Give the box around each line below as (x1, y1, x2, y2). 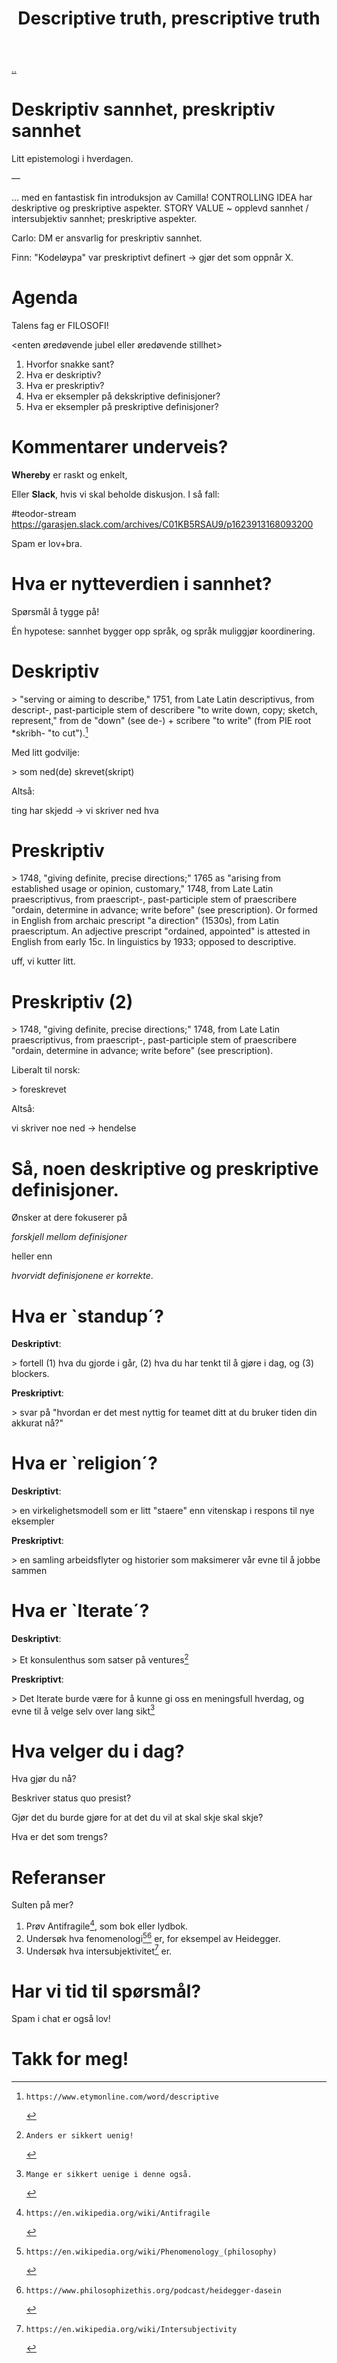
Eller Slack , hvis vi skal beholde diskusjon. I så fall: (11, 488, 220, 500)
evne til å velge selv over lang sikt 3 (11, 1703, 156, 1717)
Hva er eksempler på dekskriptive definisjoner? (25, 390, 221, 402)
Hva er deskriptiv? (25, 369, 102, 381)
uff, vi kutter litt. (11, 955, 76, 967)
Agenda (11, 287, 78, 309)
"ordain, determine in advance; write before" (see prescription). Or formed (11, 904, 318, 916)
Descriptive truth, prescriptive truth (17, 7, 321, 30)
